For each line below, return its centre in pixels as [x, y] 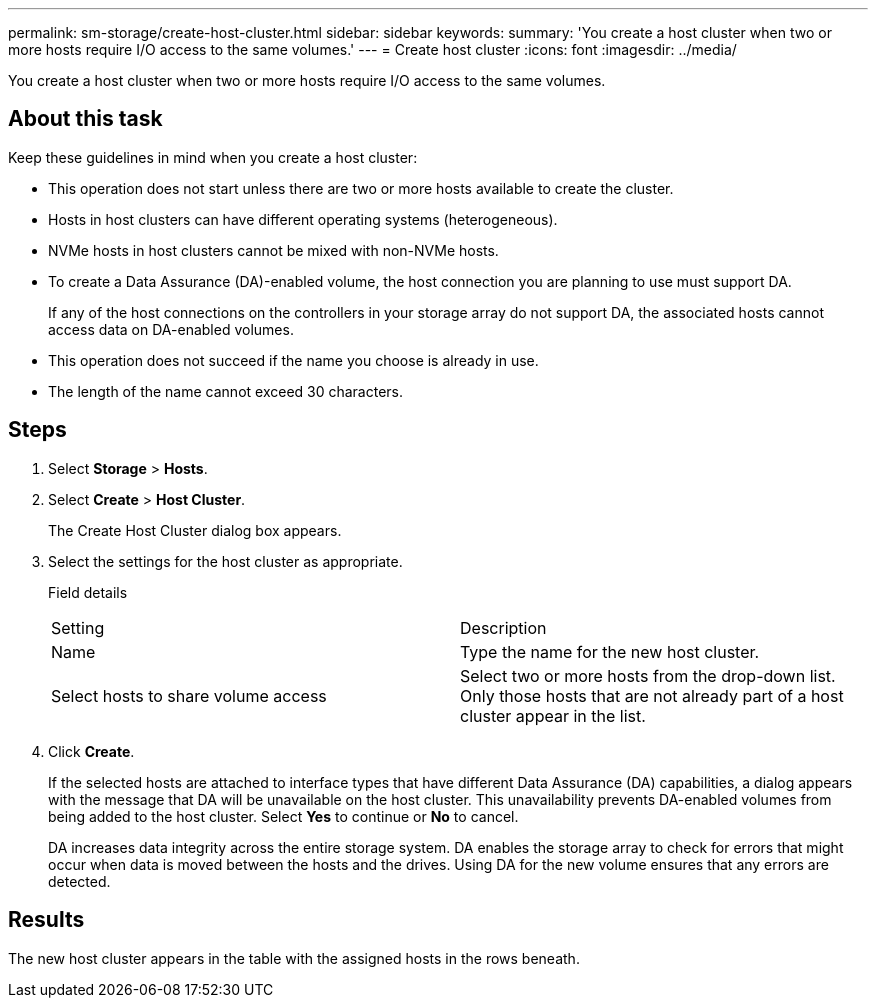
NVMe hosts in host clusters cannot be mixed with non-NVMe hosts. [273, 250]
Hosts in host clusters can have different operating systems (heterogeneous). [303, 219]
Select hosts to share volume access [189, 695]
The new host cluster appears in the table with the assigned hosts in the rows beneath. [294, 958]
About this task [85, 119]
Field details [88, 592]
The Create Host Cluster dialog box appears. [195, 530]
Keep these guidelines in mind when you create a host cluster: [213, 157]
